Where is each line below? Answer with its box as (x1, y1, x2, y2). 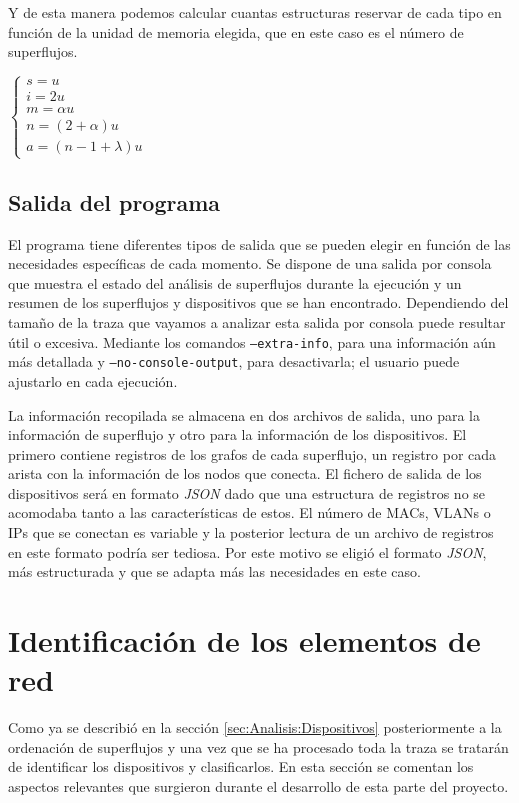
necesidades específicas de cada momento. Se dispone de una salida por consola (8, 253, 492, 274)
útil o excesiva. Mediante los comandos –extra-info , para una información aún (8, 331, 496, 352)
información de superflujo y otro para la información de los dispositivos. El (8, 424, 467, 445)
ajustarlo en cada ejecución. (8, 370, 178, 391)
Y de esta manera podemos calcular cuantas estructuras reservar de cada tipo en (8, 2, 502, 22)
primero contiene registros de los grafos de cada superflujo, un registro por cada (8, 443, 497, 464)
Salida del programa (8, 186, 221, 217)
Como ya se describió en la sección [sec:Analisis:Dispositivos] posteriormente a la (8, 717, 502, 738)
